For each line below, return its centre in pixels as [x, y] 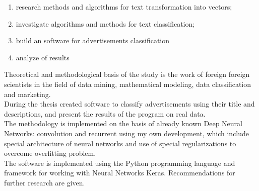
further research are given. [45, 182]
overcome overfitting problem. [50, 153]
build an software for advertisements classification [93, 40]
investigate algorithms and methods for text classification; [105, 23]
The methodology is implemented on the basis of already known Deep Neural [123, 123]
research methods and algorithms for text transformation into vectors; [124, 7]
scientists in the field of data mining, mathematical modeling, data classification [127, 84]
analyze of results [43, 57]
